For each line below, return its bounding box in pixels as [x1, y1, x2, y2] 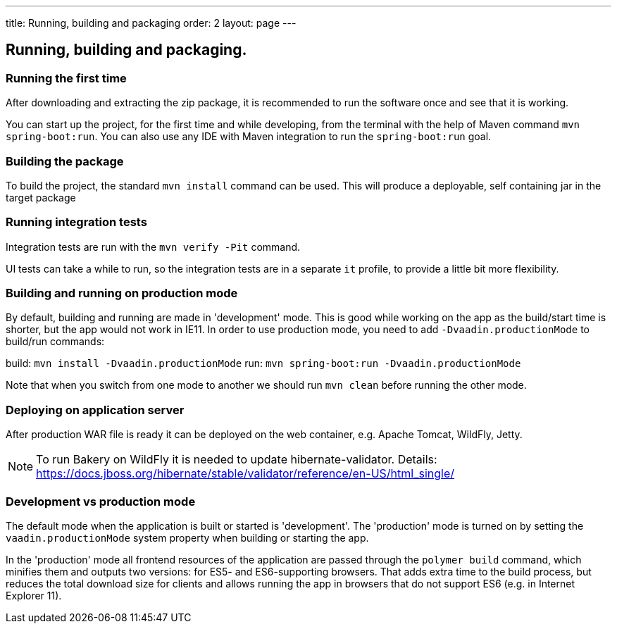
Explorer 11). [6, 589, 62, 602]
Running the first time [6, 70, 127, 85]
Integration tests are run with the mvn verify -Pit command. [6, 240, 301, 253]
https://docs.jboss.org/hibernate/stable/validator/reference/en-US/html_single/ [36, 466, 455, 481]
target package [6, 191, 76, 204]
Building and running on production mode [6, 286, 238, 301]
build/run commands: [6, 335, 105, 348]
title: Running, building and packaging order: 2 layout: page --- [6, 17, 297, 29]
